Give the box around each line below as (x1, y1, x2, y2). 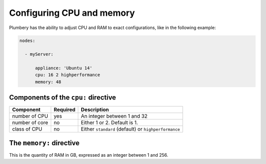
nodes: (19, 37, 35, 43)
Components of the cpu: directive (9, 94, 116, 102)
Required (53, 106, 76, 113)
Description (81, 106, 109, 113)
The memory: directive (9, 138, 80, 147)
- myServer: (25, 52, 54, 57)
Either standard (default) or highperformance (81, 126, 180, 132)
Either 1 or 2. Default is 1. (81, 119, 138, 126)
